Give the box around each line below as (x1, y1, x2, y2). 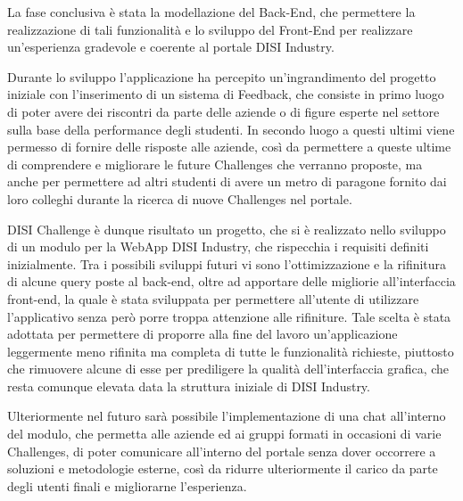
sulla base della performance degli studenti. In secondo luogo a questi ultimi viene (7, 119, 455, 138)
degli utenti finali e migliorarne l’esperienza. (7, 476, 247, 495)
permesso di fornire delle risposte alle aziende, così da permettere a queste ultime (7, 137, 451, 156)
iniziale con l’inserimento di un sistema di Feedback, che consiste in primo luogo (7, 85, 444, 103)
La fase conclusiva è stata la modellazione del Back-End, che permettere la (7, 3, 416, 21)
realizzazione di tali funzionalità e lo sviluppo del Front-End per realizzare (7, 20, 413, 38)
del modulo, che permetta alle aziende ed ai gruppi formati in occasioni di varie (7, 424, 442, 443)
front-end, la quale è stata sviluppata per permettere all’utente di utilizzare (7, 289, 419, 308)
